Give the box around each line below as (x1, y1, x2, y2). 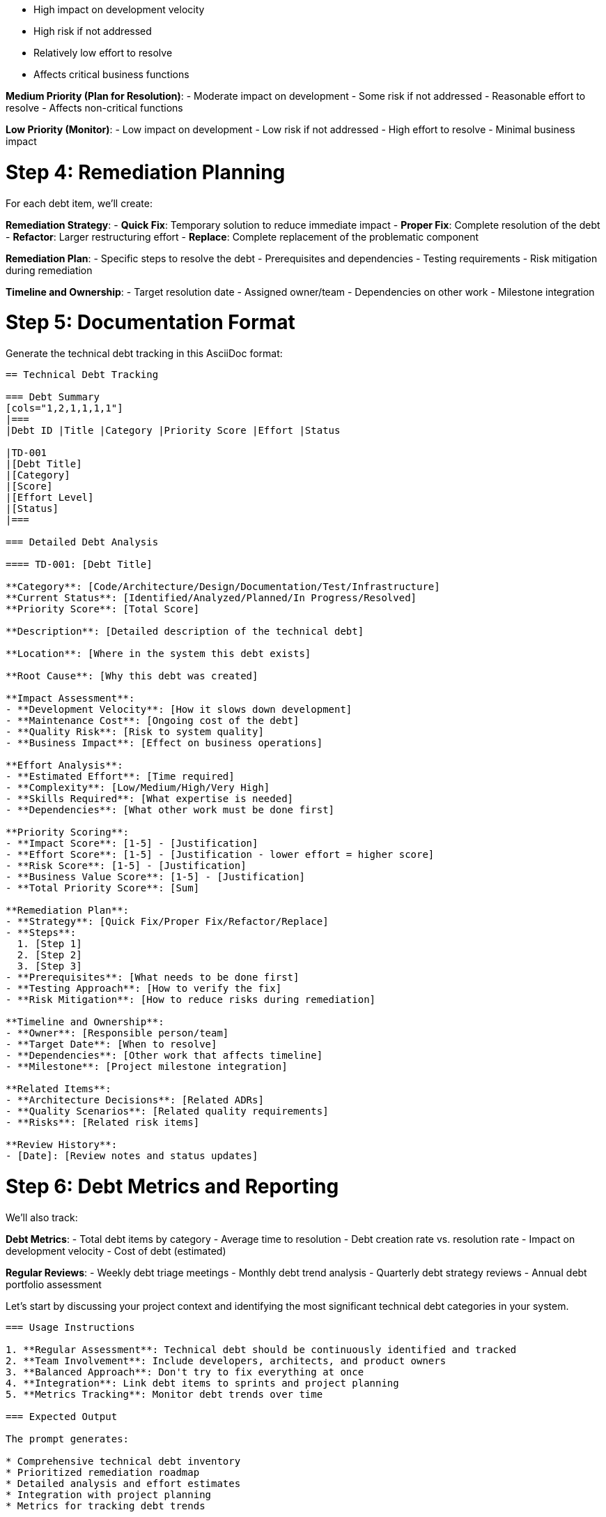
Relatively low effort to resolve (33, 47, 173, 59)
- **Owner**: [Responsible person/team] (6, 1027, 229, 1039)
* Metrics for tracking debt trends (6, 1500, 205, 1511)
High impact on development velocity (33, 3, 205, 15)
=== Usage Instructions (6, 1321, 135, 1333)
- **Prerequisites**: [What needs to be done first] (6, 972, 300, 983)
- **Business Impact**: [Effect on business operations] (6, 737, 323, 748)
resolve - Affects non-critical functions (6, 102, 183, 114)
